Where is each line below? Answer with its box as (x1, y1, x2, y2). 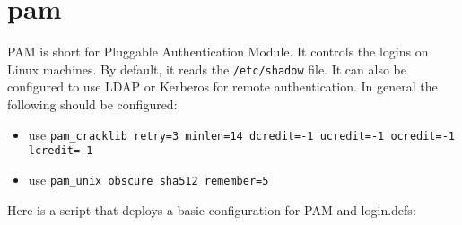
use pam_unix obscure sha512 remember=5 (28, 169, 269, 188)
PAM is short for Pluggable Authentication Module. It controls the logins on (7, 42, 429, 61)
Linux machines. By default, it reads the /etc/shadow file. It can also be (7, 59, 406, 78)
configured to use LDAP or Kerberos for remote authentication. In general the (7, 77, 438, 96)
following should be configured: (7, 94, 178, 113)
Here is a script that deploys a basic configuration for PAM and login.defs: (7, 200, 416, 219)
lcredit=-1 (28, 144, 93, 158)
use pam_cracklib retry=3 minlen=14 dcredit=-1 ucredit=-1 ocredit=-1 (28, 125, 455, 143)
